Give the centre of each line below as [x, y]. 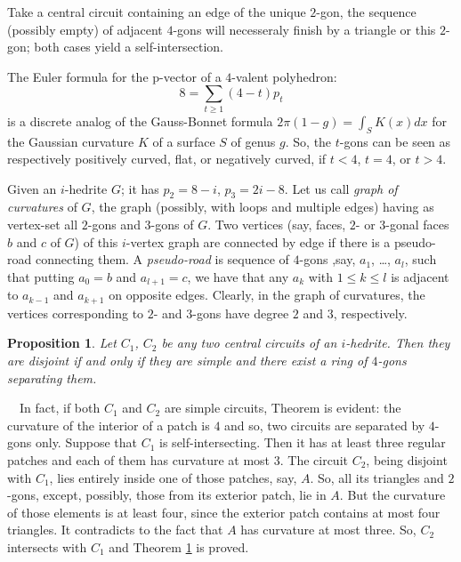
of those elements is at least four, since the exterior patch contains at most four [224, 512]
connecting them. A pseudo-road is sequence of [162, 259]
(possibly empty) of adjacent [85, 29]
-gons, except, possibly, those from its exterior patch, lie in [167, 495]
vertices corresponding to [76, 313]
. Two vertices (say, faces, [277, 225]
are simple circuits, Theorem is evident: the [283, 408]
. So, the [308, 141]
